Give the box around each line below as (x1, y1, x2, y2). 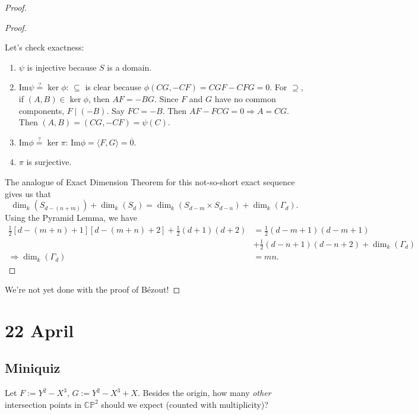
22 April (5, 318, 74, 342)
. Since (154, 92, 179, 104)
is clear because (85, 81, 142, 93)
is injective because (27, 61, 97, 73)
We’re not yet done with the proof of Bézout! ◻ (5, 283, 180, 296)
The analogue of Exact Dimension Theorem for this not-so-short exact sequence (5, 175, 295, 188)
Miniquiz (5, 359, 61, 377)
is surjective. (26, 156, 72, 168)
